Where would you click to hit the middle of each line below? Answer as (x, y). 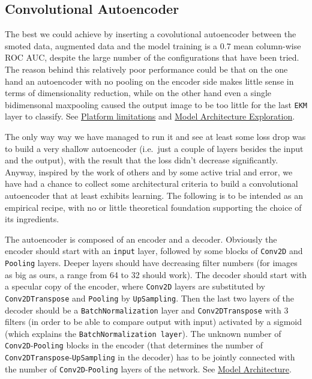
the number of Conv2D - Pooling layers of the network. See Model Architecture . (148, 368)
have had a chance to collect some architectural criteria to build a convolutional (151, 183)
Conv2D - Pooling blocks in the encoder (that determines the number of (134, 345)
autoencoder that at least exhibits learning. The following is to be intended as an (154, 195)
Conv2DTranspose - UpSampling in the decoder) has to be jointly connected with (150, 357)
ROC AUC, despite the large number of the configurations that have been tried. (152, 57)
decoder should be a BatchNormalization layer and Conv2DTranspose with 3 (147, 310)
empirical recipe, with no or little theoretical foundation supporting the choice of (153, 207)
